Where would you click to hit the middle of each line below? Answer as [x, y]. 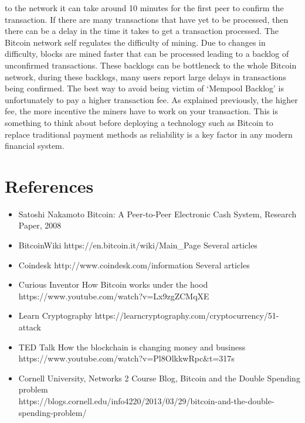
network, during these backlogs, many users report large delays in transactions [145, 76]
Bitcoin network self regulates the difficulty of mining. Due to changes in [135, 42]
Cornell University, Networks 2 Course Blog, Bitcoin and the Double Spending [159, 378]
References [49, 185]
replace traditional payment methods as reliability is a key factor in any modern [149, 134]
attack [30, 327]
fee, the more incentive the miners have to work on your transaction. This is [141, 111]
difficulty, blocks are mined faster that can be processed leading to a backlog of [147, 54]
